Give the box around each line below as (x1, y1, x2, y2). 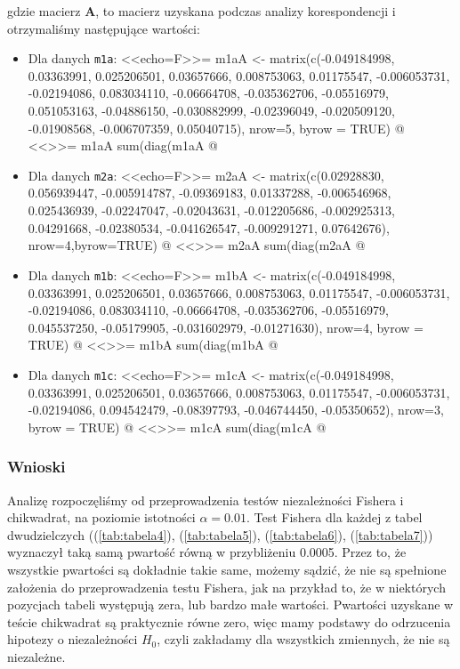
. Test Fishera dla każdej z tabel (246, 508, 423, 527)
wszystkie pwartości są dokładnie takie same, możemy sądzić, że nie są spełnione (7, 560, 447, 578)
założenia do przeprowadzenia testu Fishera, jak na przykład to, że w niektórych (7, 577, 446, 596)
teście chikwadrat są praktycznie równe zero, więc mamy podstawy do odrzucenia (7, 612, 451, 631)
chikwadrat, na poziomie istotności (7, 508, 196, 527)
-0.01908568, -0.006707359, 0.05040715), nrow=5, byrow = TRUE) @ (28, 118, 405, 137)
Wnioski (7, 455, 66, 478)
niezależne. (7, 647, 66, 665)
